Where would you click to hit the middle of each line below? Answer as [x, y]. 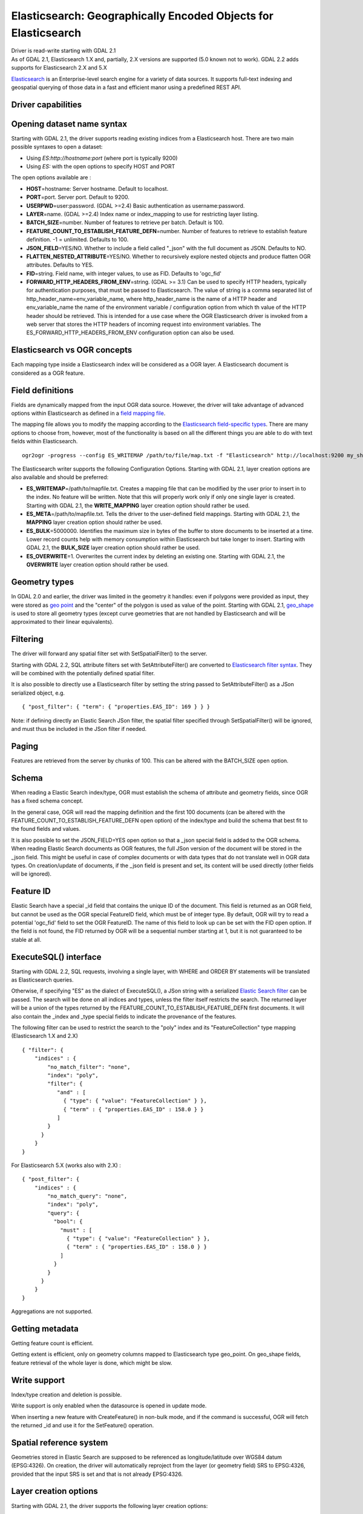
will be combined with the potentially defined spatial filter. [83, 673]
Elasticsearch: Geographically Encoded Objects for [142, 16]
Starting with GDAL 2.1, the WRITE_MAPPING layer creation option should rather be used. [138, 505]
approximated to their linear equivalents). [63, 622]
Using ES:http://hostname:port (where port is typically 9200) [102, 158]
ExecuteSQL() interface [56, 957]
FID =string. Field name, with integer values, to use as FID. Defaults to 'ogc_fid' [124, 273]
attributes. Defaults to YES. [60, 265]
